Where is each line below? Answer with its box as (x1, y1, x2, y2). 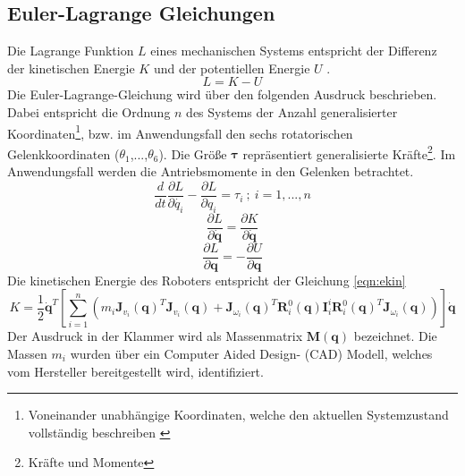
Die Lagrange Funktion (7, 41, 134, 60)
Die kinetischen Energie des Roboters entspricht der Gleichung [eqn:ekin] (7, 270, 406, 289)
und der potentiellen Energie (153, 58, 310, 77)
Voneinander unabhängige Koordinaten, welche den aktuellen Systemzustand (28, 405, 449, 424)
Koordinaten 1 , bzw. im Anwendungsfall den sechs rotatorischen (7, 121, 353, 142)
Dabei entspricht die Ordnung (7, 102, 171, 121)
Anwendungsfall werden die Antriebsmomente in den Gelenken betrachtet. (7, 162, 414, 181)
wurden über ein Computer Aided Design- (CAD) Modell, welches (70, 344, 433, 362)
